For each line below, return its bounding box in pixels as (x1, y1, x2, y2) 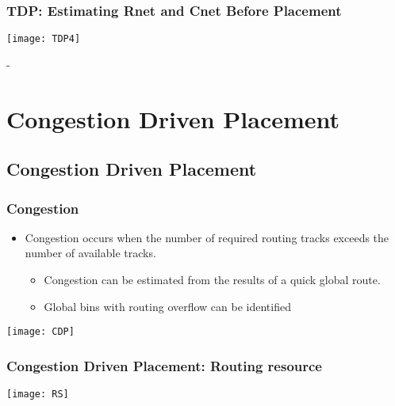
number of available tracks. (25, 245, 156, 261)
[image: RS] (6, 389, 69, 400)
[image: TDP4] (6, 33, 81, 45)
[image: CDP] (6, 326, 75, 338)
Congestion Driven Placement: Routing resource (6, 355, 322, 375)
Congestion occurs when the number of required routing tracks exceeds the (25, 229, 389, 245)
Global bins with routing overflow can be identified (44, 298, 291, 314)
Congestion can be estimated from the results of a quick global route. (44, 271, 381, 288)
